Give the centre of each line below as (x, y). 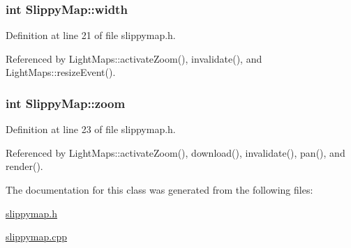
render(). (24, 166)
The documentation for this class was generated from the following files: (159, 189)
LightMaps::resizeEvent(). (61, 72)
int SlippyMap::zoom (66, 103)
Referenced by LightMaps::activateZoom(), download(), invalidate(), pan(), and (175, 152)
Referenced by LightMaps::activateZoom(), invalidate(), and (134, 58)
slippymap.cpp (36, 237)
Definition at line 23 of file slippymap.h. (91, 129)
